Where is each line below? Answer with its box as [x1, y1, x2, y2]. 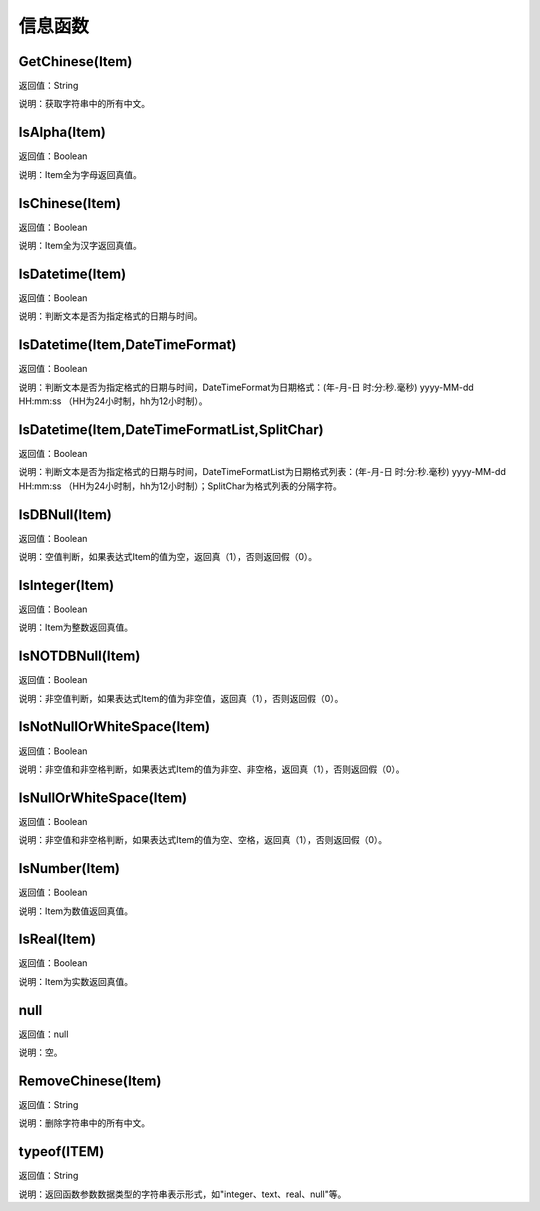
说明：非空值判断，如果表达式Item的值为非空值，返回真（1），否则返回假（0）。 [18, 692, 344, 704]
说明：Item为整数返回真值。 [18, 621, 134, 634]
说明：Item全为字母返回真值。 [18, 168, 142, 180]
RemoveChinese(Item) [18, 1072, 162, 1089]
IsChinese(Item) [18, 195, 122, 212]
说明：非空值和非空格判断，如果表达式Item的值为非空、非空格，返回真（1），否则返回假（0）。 [18, 763, 405, 775]
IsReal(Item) [18, 931, 97, 948]
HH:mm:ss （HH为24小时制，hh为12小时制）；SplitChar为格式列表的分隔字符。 [18, 480, 342, 492]
